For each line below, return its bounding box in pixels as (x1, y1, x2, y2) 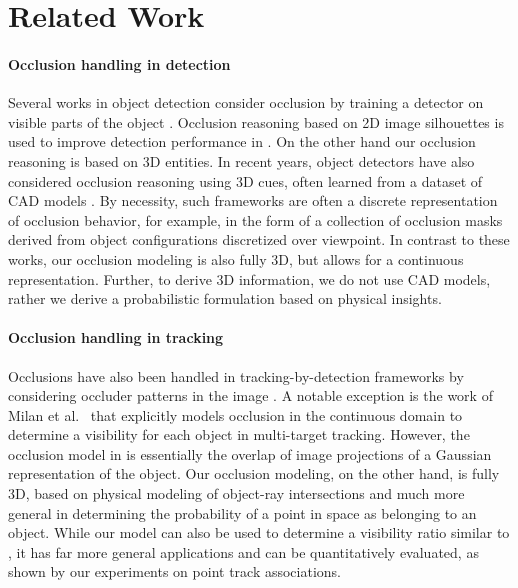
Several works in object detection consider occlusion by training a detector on (8, 92, 484, 113)
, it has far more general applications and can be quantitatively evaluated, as (8, 541, 479, 562)
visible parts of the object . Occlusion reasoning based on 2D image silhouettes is (8, 111, 504, 132)
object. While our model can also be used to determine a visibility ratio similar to (8, 522, 510, 543)
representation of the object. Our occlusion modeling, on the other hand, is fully (8, 463, 500, 484)
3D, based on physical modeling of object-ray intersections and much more (8, 483, 465, 504)
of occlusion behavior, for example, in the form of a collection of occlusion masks (8, 209, 503, 230)
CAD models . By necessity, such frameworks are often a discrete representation (8, 190, 498, 211)
